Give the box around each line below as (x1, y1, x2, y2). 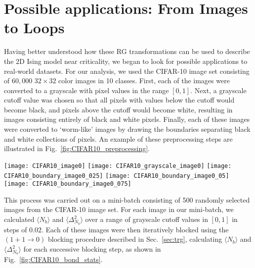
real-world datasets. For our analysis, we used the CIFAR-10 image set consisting (4, 65, 250, 76)
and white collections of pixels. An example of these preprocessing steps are (4, 133, 233, 144)
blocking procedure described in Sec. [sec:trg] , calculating (47, 234, 222, 244)
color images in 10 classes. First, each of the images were (58, 75, 230, 86)
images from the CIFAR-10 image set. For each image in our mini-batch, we (4, 204, 234, 214)
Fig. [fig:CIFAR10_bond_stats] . (4, 254, 103, 264)
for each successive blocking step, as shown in (23, 244, 161, 254)
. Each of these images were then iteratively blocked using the (42, 224, 229, 234)
